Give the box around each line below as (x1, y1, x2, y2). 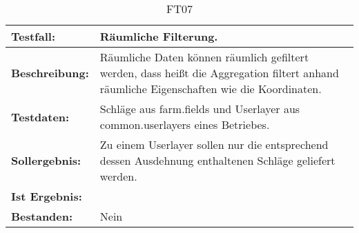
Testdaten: (11, 108, 70, 125)
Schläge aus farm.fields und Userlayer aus (99, 101, 300, 116)
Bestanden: (11, 208, 73, 224)
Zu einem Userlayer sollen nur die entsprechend (99, 136, 329, 152)
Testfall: (11, 28, 55, 44)
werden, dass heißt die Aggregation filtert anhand (99, 65, 339, 81)
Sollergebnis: (11, 152, 81, 168)
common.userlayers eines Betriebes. (99, 116, 270, 132)
